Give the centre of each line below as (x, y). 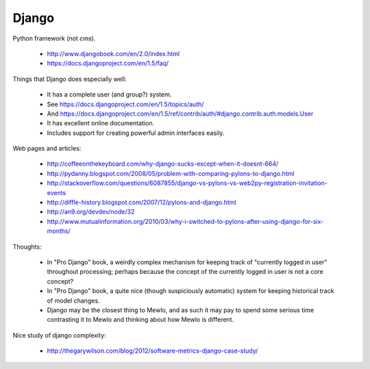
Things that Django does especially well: (70, 79)
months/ (59, 231)
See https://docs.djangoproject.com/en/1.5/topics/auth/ (125, 104)
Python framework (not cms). (54, 38)
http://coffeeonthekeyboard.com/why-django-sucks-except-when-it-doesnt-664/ (163, 164)
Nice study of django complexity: (59, 335)
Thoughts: (27, 246)
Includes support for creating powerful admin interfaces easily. (136, 133)
